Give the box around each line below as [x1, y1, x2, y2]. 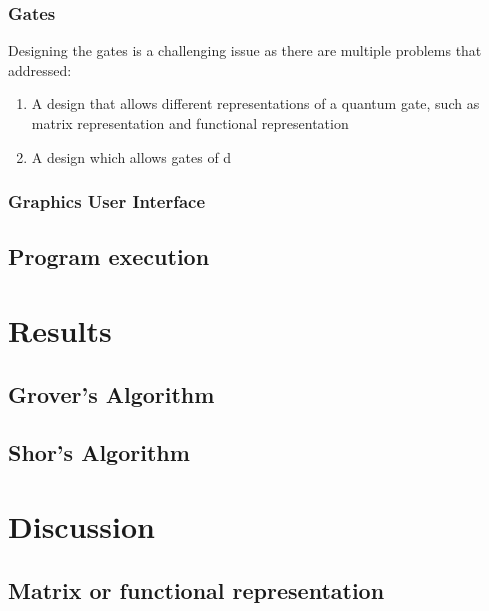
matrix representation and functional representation [31, 113, 349, 133]
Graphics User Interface [8, 189, 206, 214]
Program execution [8, 241, 210, 272]
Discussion [8, 505, 155, 546]
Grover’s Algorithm [8, 378, 215, 409]
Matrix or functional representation [8, 574, 385, 605]
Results [8, 310, 112, 350]
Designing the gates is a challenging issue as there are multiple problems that [8, 40, 482, 61]
